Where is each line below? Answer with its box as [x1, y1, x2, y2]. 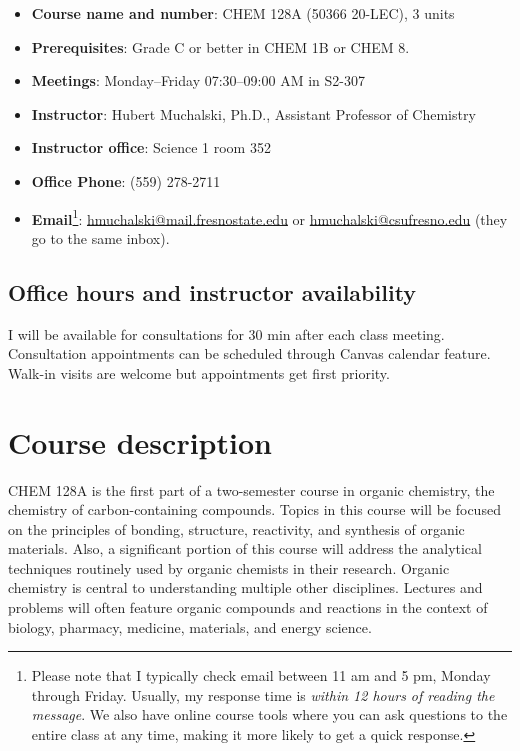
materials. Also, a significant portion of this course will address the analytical [8, 538, 482, 559]
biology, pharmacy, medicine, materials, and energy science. [8, 616, 372, 637]
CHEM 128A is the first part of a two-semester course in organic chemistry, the [8, 479, 495, 500]
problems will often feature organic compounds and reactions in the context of [8, 597, 488, 618]
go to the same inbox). [31, 227, 170, 248]
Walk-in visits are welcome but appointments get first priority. [8, 362, 390, 383]
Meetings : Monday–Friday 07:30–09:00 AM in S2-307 [31, 70, 365, 91]
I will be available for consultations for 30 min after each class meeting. [8, 323, 445, 344]
